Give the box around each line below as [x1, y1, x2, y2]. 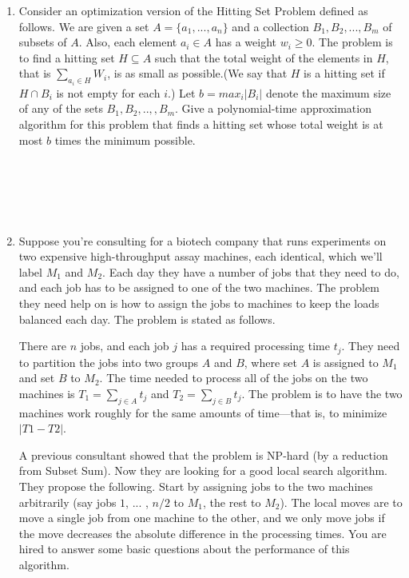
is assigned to [312, 353, 379, 370]
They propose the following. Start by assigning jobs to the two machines [18, 477, 373, 494]
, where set [244, 353, 297, 370]
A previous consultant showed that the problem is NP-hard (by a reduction [18, 446, 388, 463]
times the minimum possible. [54, 131, 196, 148]
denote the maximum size [265, 84, 391, 101]
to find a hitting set [18, 49, 115, 66]
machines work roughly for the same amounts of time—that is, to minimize [18, 404, 387, 421]
